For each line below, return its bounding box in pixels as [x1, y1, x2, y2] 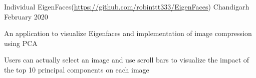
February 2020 [4, 11, 48, 21]
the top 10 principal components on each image [4, 64, 149, 74]
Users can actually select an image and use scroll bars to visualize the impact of [4, 54, 249, 65]
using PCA [4, 37, 38, 48]
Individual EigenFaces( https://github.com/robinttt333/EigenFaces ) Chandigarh [4, 1, 249, 11]
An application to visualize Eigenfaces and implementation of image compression [4, 28, 252, 38]
